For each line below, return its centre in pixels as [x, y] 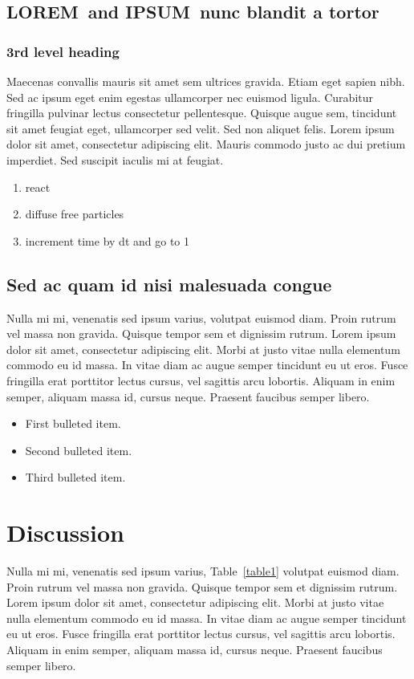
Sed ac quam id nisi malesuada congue [169, 284]
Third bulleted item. [75, 477]
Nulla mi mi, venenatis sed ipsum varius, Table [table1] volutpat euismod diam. [203, 571]
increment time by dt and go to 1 [107, 240]
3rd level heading [63, 51]
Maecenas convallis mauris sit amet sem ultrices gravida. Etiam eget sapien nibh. [206, 81]
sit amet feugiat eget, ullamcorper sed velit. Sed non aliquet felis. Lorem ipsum [201, 128]
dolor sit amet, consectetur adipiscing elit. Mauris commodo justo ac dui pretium [206, 144]
